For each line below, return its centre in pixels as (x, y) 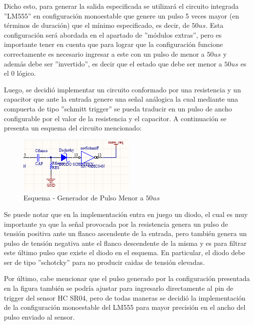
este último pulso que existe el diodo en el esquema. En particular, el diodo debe (125, 252)
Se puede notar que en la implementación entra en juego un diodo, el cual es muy (126, 214)
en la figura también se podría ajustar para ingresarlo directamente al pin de (119, 288)
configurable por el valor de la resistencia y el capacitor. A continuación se (115, 118)
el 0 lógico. (20, 73)
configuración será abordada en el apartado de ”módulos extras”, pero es (113, 34)
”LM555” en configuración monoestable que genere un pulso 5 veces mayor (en (122, 15)
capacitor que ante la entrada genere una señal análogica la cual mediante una (121, 99)
